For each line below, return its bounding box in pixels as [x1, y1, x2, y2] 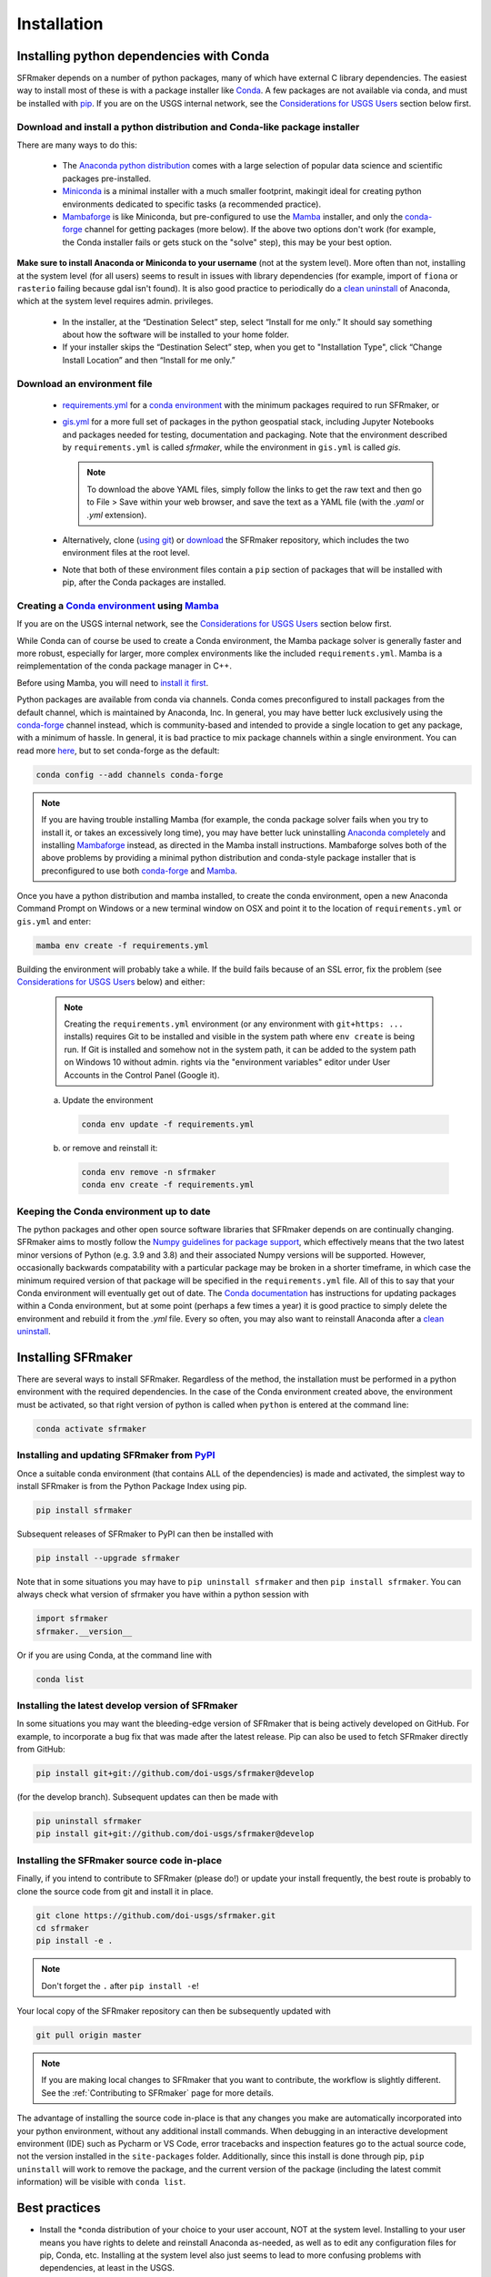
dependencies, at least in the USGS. [39, 2262, 175, 2273]
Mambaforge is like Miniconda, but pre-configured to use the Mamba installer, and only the [62, 210, 404, 222]
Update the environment [62, 1094, 154, 1106]
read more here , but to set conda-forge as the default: [16, 745, 220, 756]
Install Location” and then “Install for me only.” [62, 354, 235, 365]
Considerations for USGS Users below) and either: [16, 976, 205, 987]
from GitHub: [16, 1744, 65, 1755]
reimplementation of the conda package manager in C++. [16, 660, 232, 671]
